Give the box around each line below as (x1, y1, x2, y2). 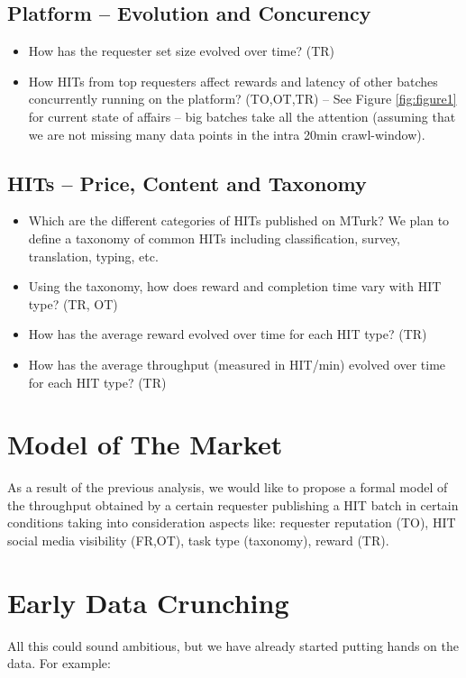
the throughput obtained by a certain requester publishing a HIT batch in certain (7, 495, 459, 514)
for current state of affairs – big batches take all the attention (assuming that (28, 106, 456, 125)
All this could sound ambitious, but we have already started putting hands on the (7, 636, 460, 655)
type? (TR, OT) (28, 294, 118, 313)
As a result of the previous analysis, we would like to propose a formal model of (7, 478, 448, 497)
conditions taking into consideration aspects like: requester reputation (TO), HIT (7, 513, 456, 532)
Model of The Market (7, 426, 283, 463)
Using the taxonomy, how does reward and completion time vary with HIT (28, 277, 442, 296)
